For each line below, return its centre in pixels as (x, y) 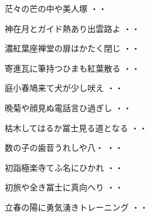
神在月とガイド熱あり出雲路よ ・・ (72, 28)
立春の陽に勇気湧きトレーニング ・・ (76, 207)
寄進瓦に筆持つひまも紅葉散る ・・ (72, 68)
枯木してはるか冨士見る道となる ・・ (76, 127)
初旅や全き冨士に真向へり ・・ (64, 187)
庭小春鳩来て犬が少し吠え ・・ (64, 88)
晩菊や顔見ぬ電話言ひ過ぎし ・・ (68, 107)
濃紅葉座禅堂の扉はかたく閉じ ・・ (72, 48)
